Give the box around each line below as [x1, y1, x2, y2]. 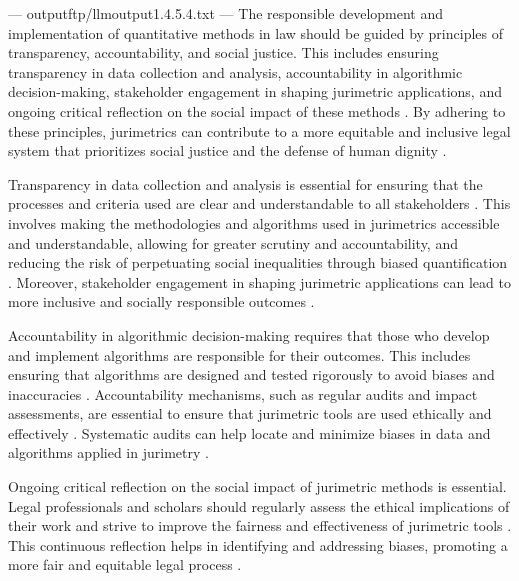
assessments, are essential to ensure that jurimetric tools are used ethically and [8, 403, 492, 424]
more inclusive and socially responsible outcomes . [8, 291, 315, 312]
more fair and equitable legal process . [8, 554, 242, 575]
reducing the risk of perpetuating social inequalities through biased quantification [8, 252, 508, 273]
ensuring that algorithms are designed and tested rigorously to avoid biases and [8, 364, 495, 385]
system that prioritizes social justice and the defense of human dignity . [8, 140, 447, 161]
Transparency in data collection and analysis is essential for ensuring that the [8, 173, 483, 194]
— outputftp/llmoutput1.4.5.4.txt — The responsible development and [8, 3, 444, 23]
